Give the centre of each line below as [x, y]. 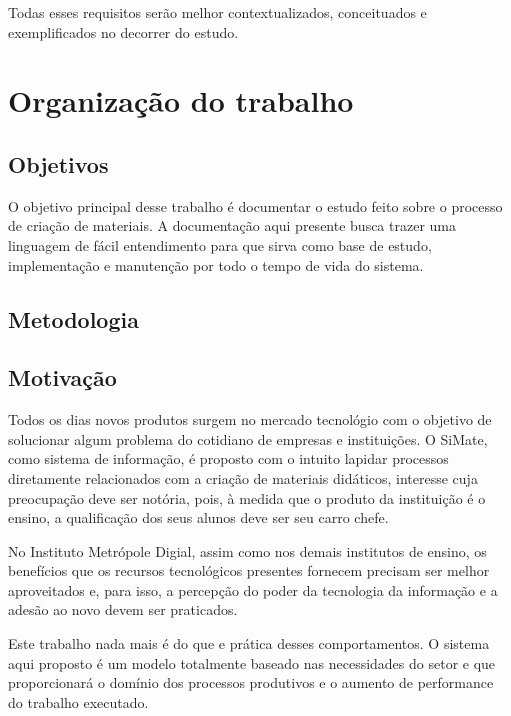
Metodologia [73, 318]
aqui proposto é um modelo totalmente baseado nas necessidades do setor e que [252, 662]
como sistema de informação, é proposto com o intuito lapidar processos [228, 458]
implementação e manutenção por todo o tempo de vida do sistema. [216, 264]
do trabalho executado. [78, 701]
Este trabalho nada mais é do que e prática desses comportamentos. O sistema [249, 643]
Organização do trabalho [181, 100]
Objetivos [58, 163]
